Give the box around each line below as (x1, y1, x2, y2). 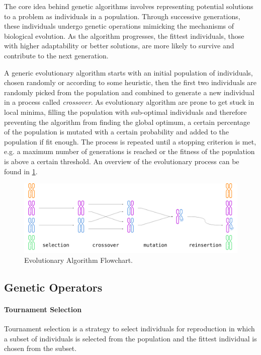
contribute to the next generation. (4, 50, 109, 60)
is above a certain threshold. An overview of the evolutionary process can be (4, 156, 239, 166)
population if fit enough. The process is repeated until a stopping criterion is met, (4, 136, 256, 147)
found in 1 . (4, 166, 38, 176)
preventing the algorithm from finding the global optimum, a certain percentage (4, 116, 250, 127)
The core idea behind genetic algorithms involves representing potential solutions (4, 1, 253, 11)
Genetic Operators (4, 279, 103, 295)
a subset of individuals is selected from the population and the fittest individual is (4, 333, 257, 343)
